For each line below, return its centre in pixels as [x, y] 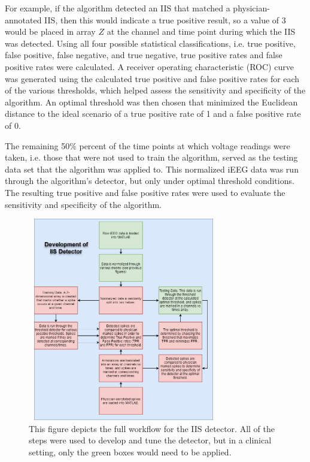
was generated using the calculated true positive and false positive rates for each [152, 78]
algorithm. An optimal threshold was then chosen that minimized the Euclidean [151, 102]
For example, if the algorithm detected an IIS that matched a [118, 8]
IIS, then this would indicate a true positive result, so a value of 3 [165, 19]
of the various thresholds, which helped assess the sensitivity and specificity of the [155, 90]
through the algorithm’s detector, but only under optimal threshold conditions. [150, 181]
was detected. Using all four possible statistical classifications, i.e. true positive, [150, 43]
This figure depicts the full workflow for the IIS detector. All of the [152, 428]
